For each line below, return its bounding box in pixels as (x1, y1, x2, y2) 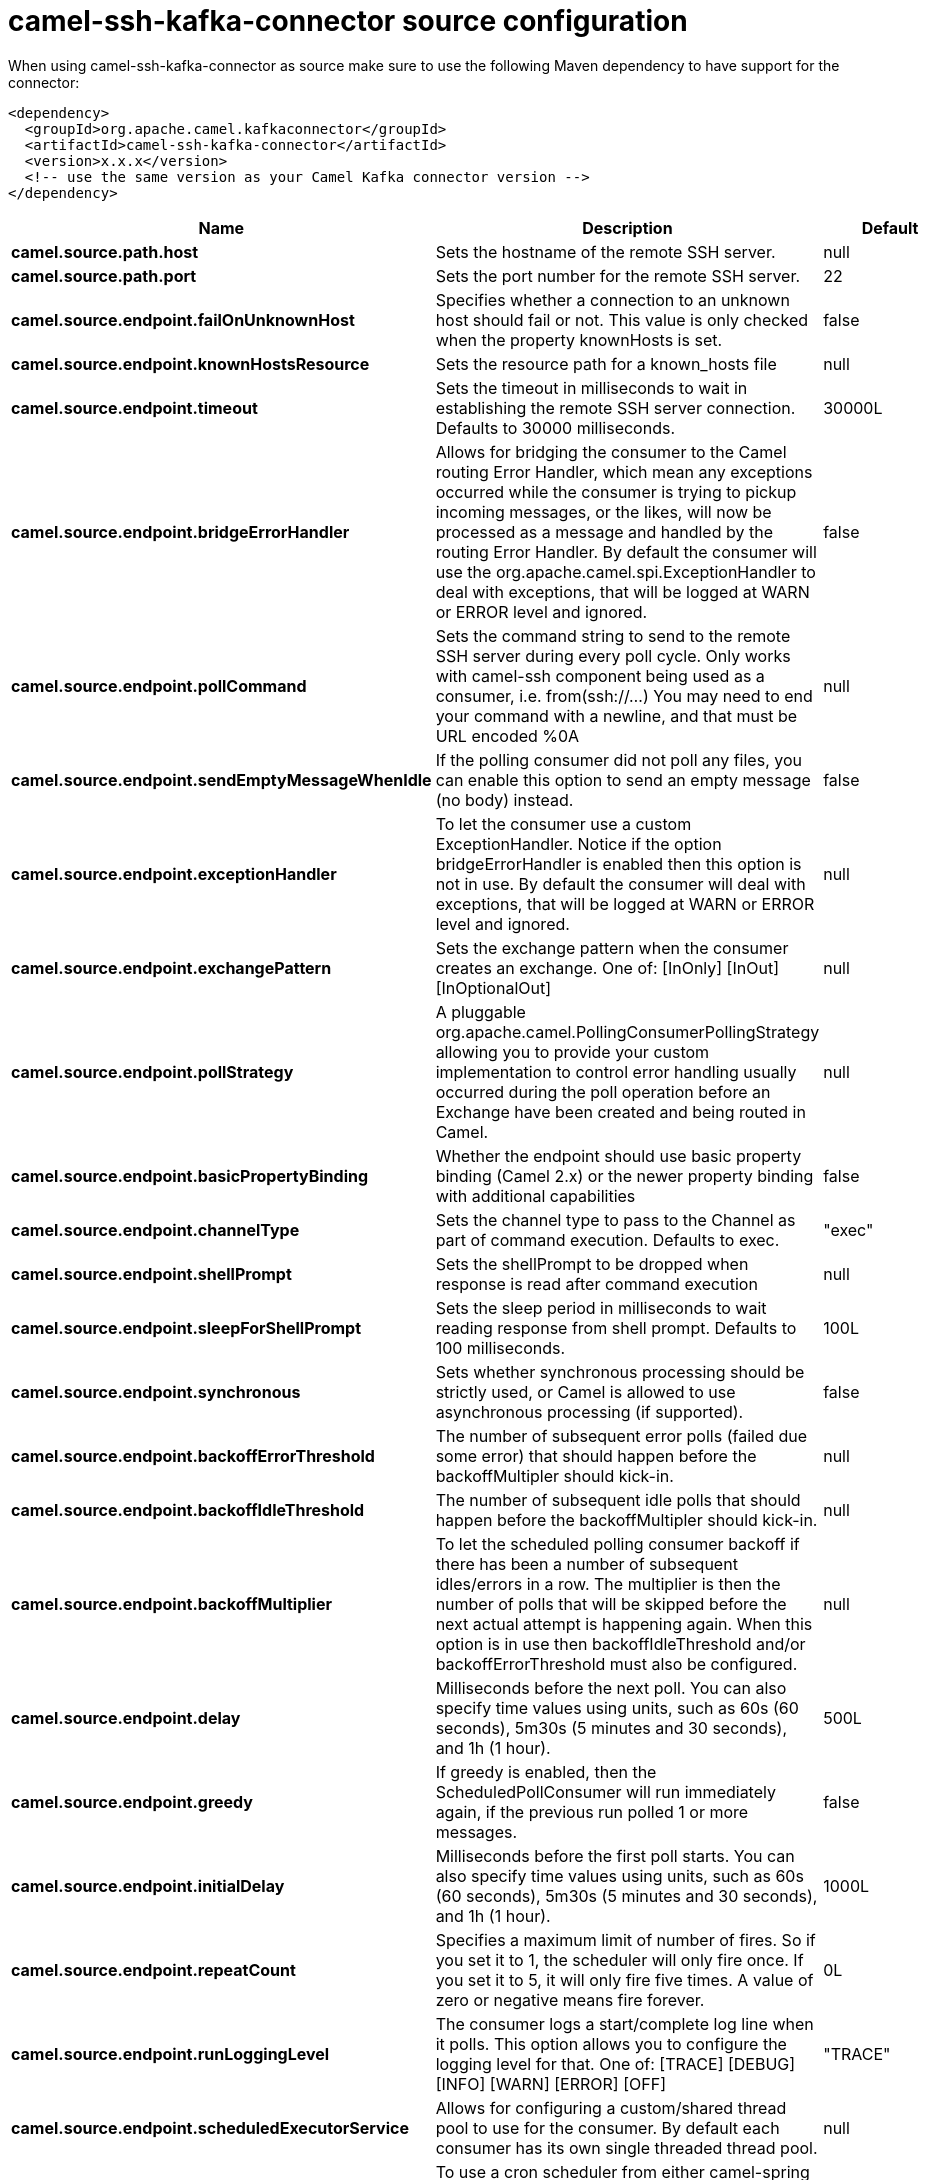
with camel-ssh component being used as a (435, 665, 765, 686)
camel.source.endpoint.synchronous (11, 1381, 301, 1402)
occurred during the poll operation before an (435, 1081, 771, 1102)
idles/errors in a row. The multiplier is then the (435, 1573, 781, 1594)
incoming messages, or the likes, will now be (435, 501, 772, 522)
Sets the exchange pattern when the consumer (435, 937, 789, 958)
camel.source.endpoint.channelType (11, 1219, 300, 1240)
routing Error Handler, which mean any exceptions (435, 461, 813, 482)
